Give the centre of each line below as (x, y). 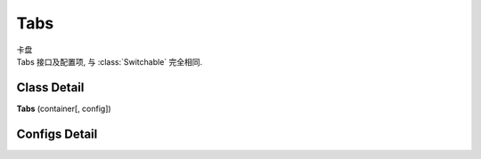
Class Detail (50, 87)
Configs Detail (57, 134)
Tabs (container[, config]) (64, 108)
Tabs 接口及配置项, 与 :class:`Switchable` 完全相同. (110, 61)
